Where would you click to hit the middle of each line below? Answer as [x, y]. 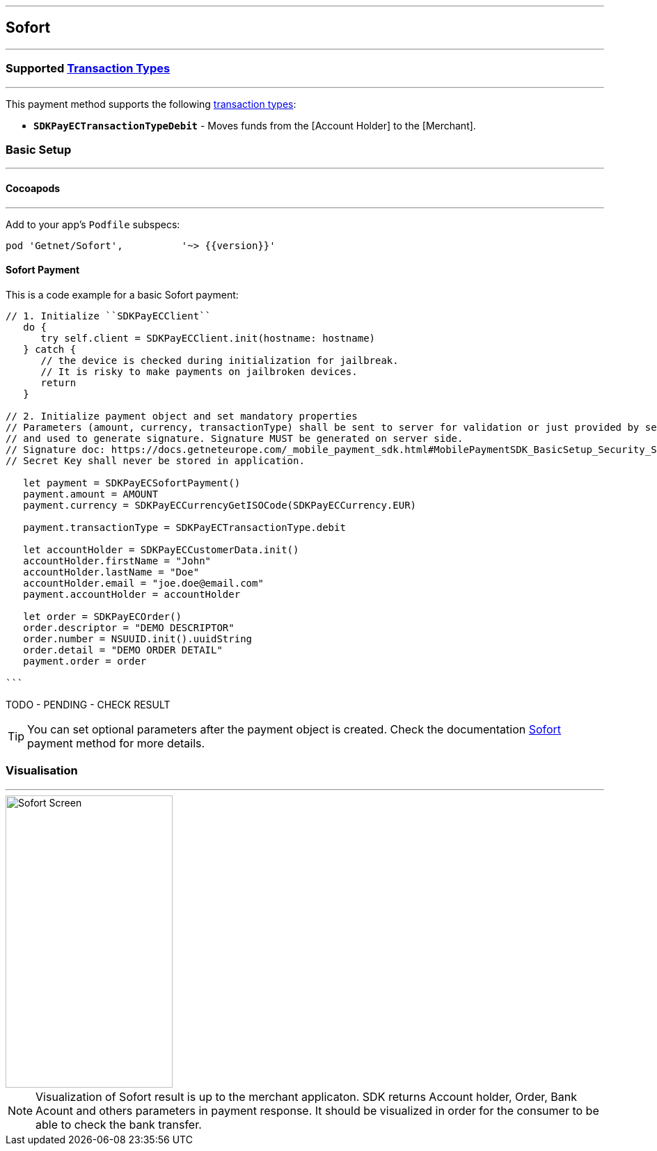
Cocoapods [33, 188]
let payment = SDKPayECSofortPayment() [132, 483]
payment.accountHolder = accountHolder [132, 594]
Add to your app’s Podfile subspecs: [93, 224]
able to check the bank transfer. [119, 1124]
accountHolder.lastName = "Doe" [111, 572]
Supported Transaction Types [88, 69]
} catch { [50, 349]
